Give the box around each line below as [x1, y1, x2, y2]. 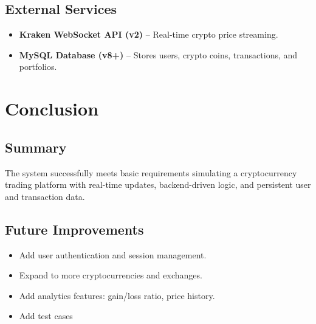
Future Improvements [5, 219, 144, 238]
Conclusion [5, 96, 99, 121]
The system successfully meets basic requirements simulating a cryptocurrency [5, 166, 297, 179]
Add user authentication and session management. [19, 248, 207, 261]
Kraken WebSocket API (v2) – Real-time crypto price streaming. [19, 28, 278, 41]
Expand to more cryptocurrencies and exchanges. [19, 269, 202, 281]
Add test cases [19, 309, 73, 322]
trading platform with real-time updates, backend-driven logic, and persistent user [5, 178, 311, 191]
